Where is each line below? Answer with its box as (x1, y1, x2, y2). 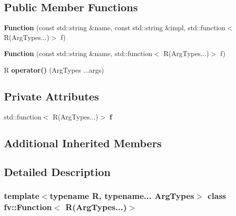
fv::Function (4, 200, 52, 213)
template (4, 189, 40, 201)
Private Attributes (4, 88, 99, 103)
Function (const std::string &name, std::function (4, 48, 152, 59)
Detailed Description (4, 164, 111, 179)
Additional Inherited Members (4, 135, 162, 150)
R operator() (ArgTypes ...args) (4, 64, 104, 75)
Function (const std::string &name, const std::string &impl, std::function (4, 22, 226, 33)
